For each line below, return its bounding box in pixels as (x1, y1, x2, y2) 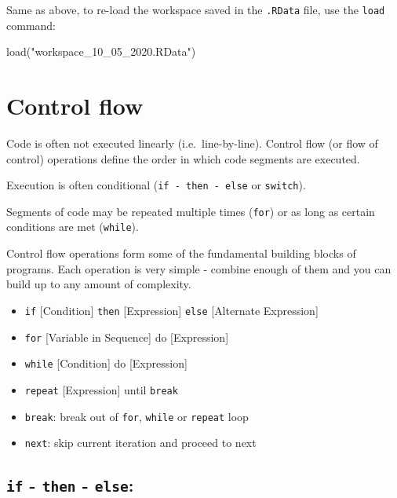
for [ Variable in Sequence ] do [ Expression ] (24, 328, 229, 345)
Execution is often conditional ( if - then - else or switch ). (6, 177, 306, 193)
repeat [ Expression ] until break (24, 381, 178, 397)
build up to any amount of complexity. (6, 276, 191, 292)
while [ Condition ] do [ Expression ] (24, 355, 188, 372)
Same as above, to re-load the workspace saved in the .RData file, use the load (6, 2, 385, 17)
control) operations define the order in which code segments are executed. (6, 150, 360, 167)
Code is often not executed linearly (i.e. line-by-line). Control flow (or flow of (6, 134, 378, 151)
